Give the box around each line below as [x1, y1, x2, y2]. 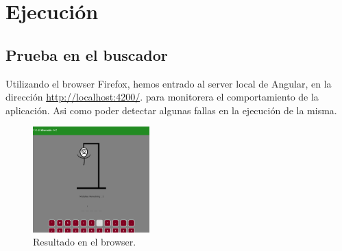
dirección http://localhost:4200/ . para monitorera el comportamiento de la [5, 90, 319, 104]
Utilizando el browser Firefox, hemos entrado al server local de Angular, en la [5, 76, 332, 90]
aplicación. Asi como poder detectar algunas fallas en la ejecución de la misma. [5, 103, 337, 117]
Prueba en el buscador [5, 44, 168, 65]
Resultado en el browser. [33, 235, 136, 249]
